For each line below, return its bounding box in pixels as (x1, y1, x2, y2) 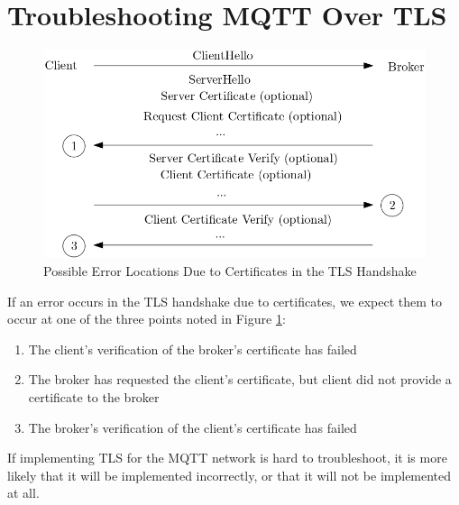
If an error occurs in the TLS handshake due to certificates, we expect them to (7, 291, 443, 310)
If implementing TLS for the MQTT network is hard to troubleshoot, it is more (7, 448, 447, 467)
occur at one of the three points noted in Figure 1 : (7, 309, 286, 328)
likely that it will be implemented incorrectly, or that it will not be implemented (7, 465, 452, 484)
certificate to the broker (28, 388, 160, 407)
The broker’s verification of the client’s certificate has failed (28, 418, 357, 436)
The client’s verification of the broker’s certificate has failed (28, 339, 357, 358)
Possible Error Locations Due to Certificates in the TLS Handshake (43, 262, 417, 280)
